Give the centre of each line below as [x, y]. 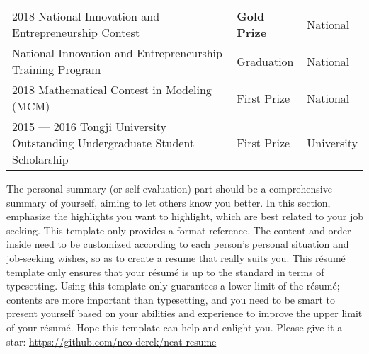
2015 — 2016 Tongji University [89, 126]
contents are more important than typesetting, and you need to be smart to [171, 299]
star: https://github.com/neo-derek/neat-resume [112, 341]
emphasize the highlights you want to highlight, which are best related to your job [185, 216]
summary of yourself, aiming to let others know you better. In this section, [169, 202]
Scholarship [40, 159]
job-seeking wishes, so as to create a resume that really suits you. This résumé [176, 257]
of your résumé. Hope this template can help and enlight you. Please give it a [175, 327]
